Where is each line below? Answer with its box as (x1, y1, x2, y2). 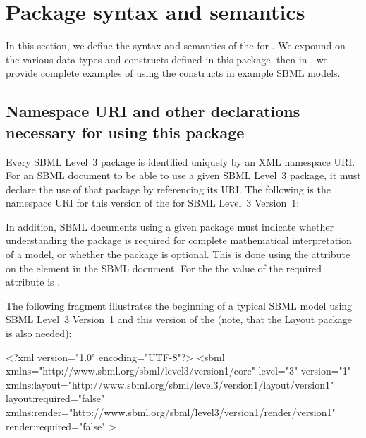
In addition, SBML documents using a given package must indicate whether (6, 219, 334, 233)
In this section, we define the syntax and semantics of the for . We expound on (6, 38, 346, 53)
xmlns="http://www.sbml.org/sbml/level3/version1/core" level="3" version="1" (6, 363, 352, 378)
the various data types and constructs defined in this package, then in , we (6, 51, 328, 66)
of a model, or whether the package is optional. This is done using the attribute (6, 247, 350, 262)
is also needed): (6, 326, 72, 341)
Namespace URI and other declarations (6, 100, 300, 122)
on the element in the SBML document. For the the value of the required (6, 260, 322, 275)
